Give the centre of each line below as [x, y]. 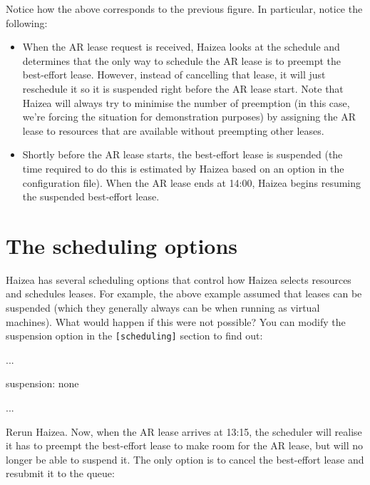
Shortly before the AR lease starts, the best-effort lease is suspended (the [183, 154]
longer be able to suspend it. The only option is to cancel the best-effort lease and [185, 459]
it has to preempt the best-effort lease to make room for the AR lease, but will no [185, 445]
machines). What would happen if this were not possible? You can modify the [176, 321]
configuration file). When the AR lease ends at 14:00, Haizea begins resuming [192, 182]
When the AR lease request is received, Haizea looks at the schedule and [181, 47]
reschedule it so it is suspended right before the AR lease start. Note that [183, 88]
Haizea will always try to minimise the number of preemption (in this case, [186, 102]
